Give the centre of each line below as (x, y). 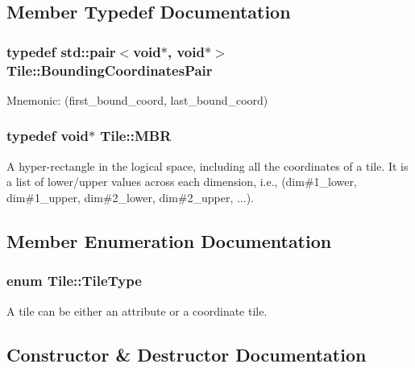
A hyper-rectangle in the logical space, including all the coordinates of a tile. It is (207, 165)
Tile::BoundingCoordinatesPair (110, 70)
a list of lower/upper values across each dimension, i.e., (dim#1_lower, (182, 182)
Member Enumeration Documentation (169, 240)
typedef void (48, 136)
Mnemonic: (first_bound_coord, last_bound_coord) (137, 99)
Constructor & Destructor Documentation (187, 354)
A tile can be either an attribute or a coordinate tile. (137, 310)
